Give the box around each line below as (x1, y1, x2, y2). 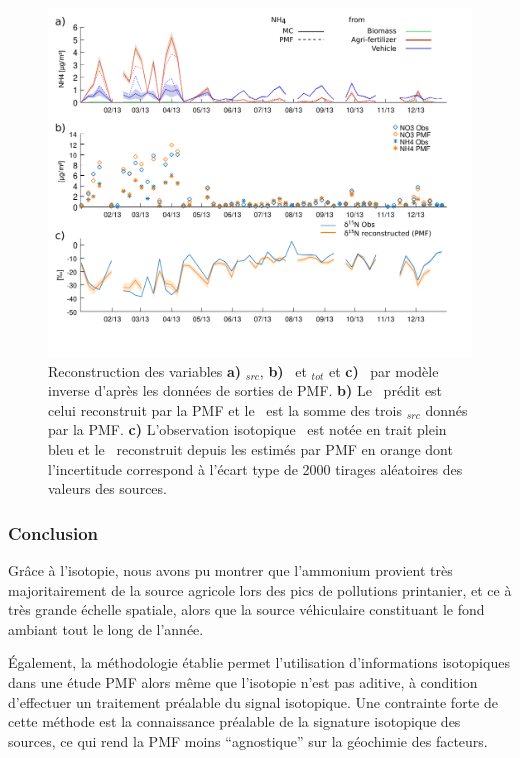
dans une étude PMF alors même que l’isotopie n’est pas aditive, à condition (8, 671, 478, 692)
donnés (425, 399, 468, 420)
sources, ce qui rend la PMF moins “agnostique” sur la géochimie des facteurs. (8, 730, 488, 751)
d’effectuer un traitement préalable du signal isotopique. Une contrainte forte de (8, 691, 498, 712)
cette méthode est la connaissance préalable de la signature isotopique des (8, 711, 461, 732)
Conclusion (8, 520, 98, 545)
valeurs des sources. (48, 478, 167, 499)
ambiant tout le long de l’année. (8, 618, 204, 639)
